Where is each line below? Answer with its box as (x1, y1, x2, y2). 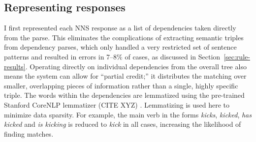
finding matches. (4, 128, 54, 139)
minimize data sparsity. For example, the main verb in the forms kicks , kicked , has (4, 109, 252, 119)
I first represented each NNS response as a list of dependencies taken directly (4, 23, 236, 33)
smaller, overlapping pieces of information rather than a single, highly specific (4, 80, 238, 90)
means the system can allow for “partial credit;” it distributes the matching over (4, 71, 247, 81)
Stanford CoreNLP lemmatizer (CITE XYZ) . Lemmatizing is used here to (4, 99, 229, 110)
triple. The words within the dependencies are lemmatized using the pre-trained (4, 90, 245, 100)
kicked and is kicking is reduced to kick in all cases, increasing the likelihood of (4, 119, 241, 129)
